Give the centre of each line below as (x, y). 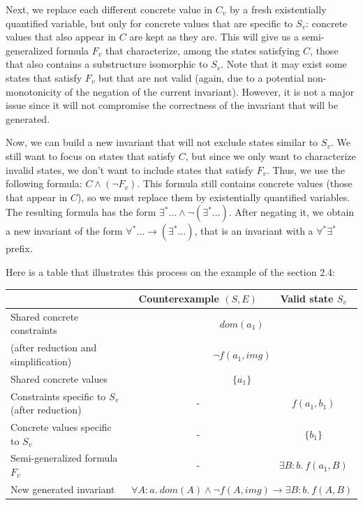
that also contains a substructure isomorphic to (107, 64)
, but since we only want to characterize (271, 155)
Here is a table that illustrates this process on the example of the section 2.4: (170, 271)
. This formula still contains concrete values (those (245, 183)
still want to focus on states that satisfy (91, 155)
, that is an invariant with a (254, 231)
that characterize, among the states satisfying (202, 50)
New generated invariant (63, 489)
